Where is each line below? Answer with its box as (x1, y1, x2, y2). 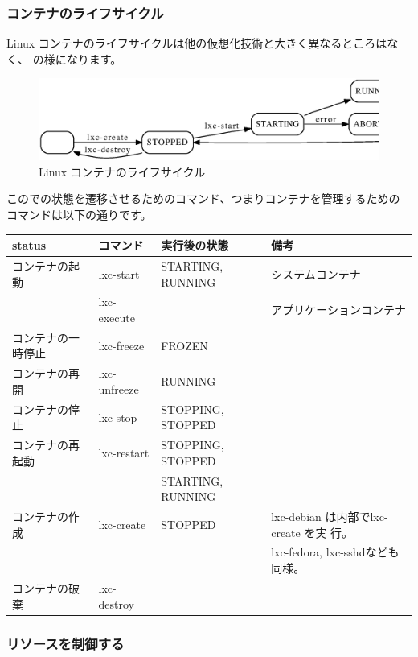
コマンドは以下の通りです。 (6, 206, 152, 223)
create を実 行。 (271, 523, 354, 540)
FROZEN (161, 337, 208, 353)
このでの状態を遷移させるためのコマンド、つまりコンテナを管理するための (6, 190, 400, 207)
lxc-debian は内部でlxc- (271, 508, 388, 525)
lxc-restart (98, 444, 150, 461)
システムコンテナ (271, 265, 361, 282)
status (12, 237, 46, 254)
